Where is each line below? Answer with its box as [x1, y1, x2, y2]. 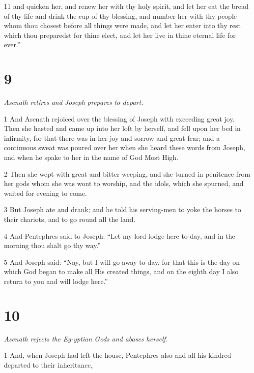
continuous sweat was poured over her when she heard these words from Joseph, [4, 142, 245, 153]
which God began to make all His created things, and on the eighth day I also [4, 266, 239, 277]
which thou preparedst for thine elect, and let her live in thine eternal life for [4, 30, 236, 40]
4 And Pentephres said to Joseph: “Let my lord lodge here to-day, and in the [4, 230, 235, 241]
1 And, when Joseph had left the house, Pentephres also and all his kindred [4, 350, 231, 360]
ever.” [4, 39, 21, 50]
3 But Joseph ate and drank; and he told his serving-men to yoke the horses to [4, 204, 241, 215]
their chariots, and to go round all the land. [4, 214, 136, 224]
